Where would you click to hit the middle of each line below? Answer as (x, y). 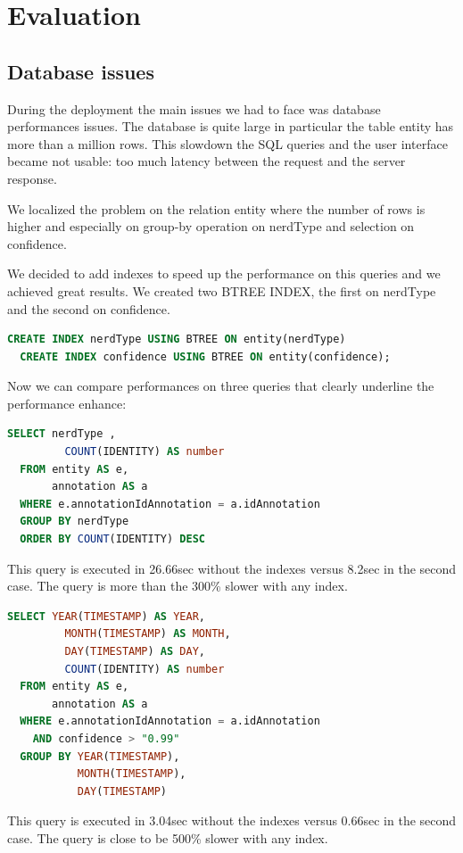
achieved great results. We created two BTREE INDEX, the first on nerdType (222, 290)
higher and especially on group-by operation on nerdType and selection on (211, 226)
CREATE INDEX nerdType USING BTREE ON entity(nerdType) (177, 340)
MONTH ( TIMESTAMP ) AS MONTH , (148, 634)
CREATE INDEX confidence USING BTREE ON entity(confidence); (205, 356)
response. (32, 178)
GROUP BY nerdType (74, 522)
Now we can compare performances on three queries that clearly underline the (221, 386)
